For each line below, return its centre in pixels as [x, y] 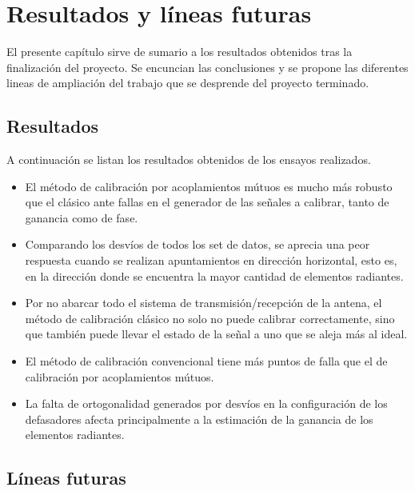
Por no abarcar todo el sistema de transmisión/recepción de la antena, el [204, 303]
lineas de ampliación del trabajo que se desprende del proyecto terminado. [188, 83]
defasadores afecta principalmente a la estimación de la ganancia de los [199, 419]
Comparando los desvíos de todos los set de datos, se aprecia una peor [198, 244]
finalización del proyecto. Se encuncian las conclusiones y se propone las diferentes [207, 67]
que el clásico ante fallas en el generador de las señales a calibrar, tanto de [207, 202]
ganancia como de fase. [82, 217]
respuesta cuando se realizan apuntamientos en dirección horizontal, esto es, [211, 260]
